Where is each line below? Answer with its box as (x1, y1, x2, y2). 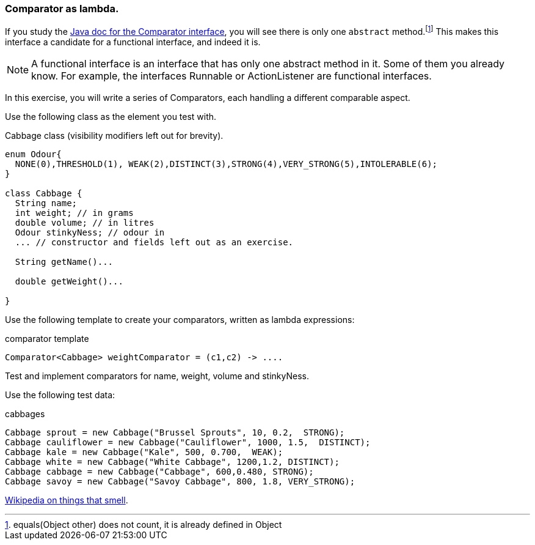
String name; (15, 198, 78, 209)
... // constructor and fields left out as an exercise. (15, 237, 294, 248)
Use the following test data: (5, 390, 115, 401)
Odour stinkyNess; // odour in (15, 228, 165, 238)
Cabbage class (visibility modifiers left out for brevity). (5, 130, 224, 141)
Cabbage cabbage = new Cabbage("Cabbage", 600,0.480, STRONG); (5, 467, 314, 477)
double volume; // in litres (15, 218, 155, 228)
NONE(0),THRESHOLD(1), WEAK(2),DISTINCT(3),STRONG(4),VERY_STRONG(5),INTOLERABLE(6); (15, 159, 438, 169)
